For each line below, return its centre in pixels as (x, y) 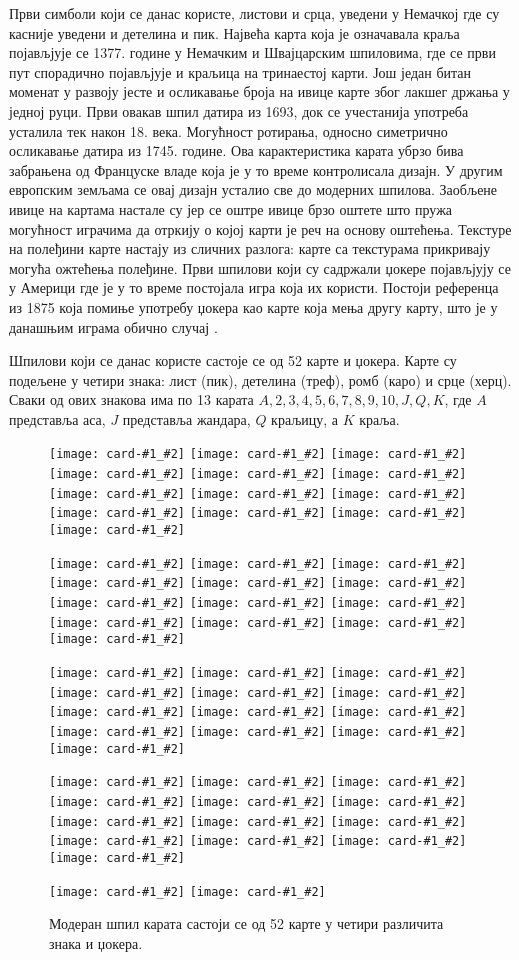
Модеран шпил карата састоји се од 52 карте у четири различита (246, 923)
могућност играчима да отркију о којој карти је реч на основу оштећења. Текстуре (260, 228)
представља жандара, (186, 418)
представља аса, (57, 418)
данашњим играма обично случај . (113, 326)
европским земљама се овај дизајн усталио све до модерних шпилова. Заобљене (253, 189)
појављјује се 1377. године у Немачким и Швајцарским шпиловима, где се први (252, 52)
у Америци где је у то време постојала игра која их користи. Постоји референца (254, 287)
